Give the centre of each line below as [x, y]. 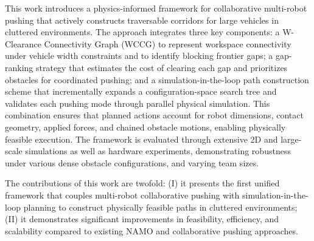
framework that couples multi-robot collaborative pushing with [122, 195]
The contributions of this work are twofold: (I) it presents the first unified [142, 183]
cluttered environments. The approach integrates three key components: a [142, 32]
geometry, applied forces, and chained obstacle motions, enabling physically [145, 127]
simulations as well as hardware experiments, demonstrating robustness [158, 151]
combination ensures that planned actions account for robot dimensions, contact [154, 115]
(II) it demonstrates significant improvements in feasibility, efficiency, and [142, 219]
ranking [19, 67]
